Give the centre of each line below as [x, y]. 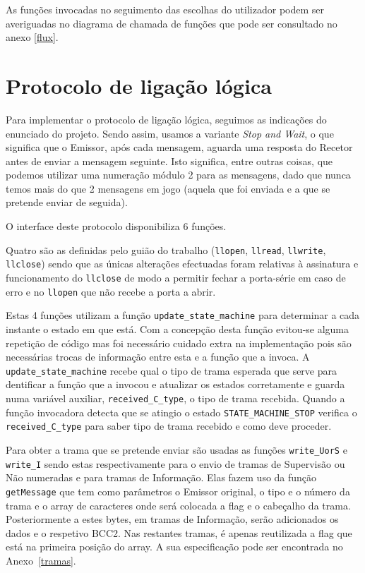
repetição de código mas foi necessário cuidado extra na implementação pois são [179, 343]
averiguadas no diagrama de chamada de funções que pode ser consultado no [172, 23]
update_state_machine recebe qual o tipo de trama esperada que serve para [172, 370]
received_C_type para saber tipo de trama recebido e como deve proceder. [169, 426]
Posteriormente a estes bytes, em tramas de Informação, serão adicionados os [172, 519]
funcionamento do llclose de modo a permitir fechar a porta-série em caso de [176, 277]
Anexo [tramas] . [41, 560]
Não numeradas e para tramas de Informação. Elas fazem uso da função [161, 477]
